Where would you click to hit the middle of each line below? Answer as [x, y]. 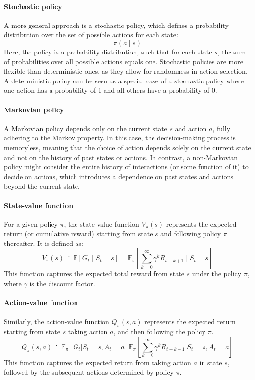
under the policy [217, 274]
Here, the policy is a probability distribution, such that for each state [108, 51]
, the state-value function [102, 224]
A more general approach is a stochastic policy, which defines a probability [116, 25]
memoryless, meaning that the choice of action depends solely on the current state [127, 147]
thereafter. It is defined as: [44, 243]
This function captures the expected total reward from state [94, 274]
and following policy [191, 233]
